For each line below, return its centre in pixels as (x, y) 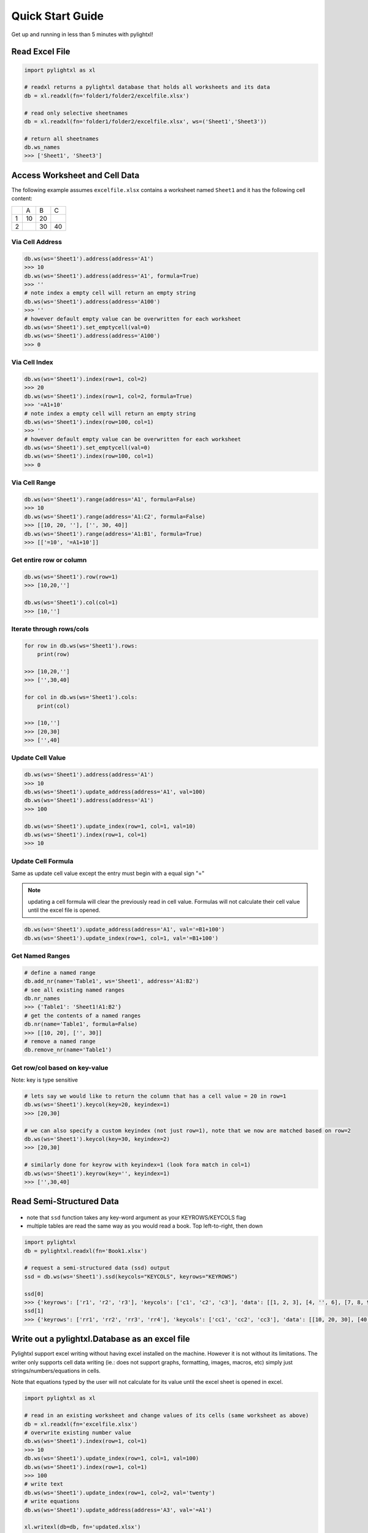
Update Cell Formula (42, 861)
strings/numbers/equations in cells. (56, 1371)
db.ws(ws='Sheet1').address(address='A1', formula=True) (112, 276)
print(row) (53, 654)
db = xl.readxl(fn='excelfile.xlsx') (81, 1424)
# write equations (52, 1501)
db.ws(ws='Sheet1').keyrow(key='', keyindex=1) (97, 1173)
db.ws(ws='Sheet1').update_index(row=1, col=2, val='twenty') (120, 1493)
